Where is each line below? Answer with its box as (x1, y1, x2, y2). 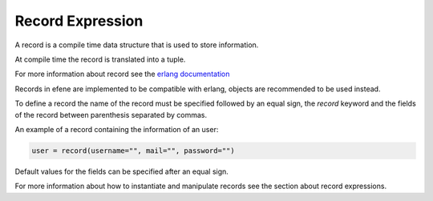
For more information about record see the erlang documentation (14, 69, 230, 79)
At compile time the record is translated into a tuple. (14, 54, 186, 64)
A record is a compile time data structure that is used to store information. (14, 40, 259, 50)
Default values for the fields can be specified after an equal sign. (14, 167, 229, 176)
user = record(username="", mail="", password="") (31, 146, 236, 155)
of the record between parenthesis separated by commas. (14, 110, 208, 119)
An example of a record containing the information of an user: (14, 124, 219, 134)
